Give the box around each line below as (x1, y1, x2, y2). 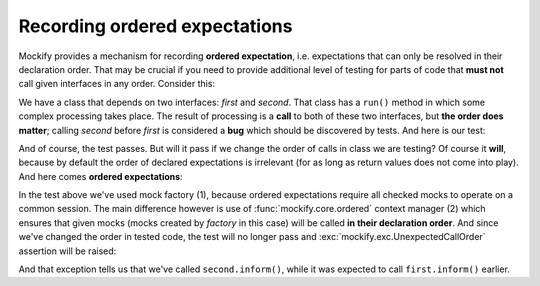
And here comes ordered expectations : (18, 170, 184, 182)
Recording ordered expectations (18, 15, 293, 37)
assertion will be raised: (18, 245, 117, 257)
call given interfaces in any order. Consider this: (18, 78, 215, 90)
